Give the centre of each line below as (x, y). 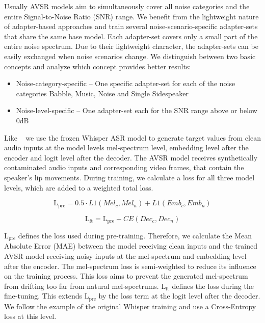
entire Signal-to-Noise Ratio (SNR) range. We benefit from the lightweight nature (131, 16)
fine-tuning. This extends (43, 296)
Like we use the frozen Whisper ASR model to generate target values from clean (132, 137)
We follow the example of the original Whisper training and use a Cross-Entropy (130, 306)
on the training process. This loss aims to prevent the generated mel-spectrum (126, 276)
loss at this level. (30, 316)
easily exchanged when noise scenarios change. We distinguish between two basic (130, 56)
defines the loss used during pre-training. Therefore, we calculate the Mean (135, 235)
